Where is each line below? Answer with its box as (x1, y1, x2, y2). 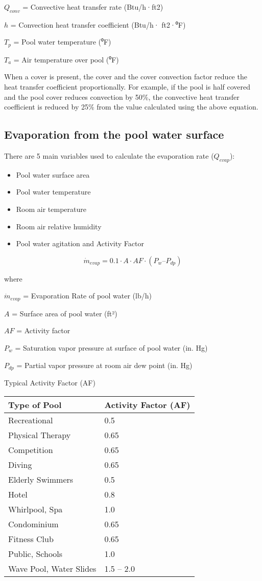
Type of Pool (8, 398, 62, 411)
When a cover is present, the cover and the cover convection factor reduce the (4, 71, 247, 82)
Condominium (8, 518, 59, 530)
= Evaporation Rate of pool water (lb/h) (23, 290, 152, 301)
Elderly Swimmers (8, 473, 74, 485)
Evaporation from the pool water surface (4, 126, 224, 142)
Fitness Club (8, 532, 54, 545)
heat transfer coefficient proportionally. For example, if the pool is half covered (4, 81, 251, 92)
